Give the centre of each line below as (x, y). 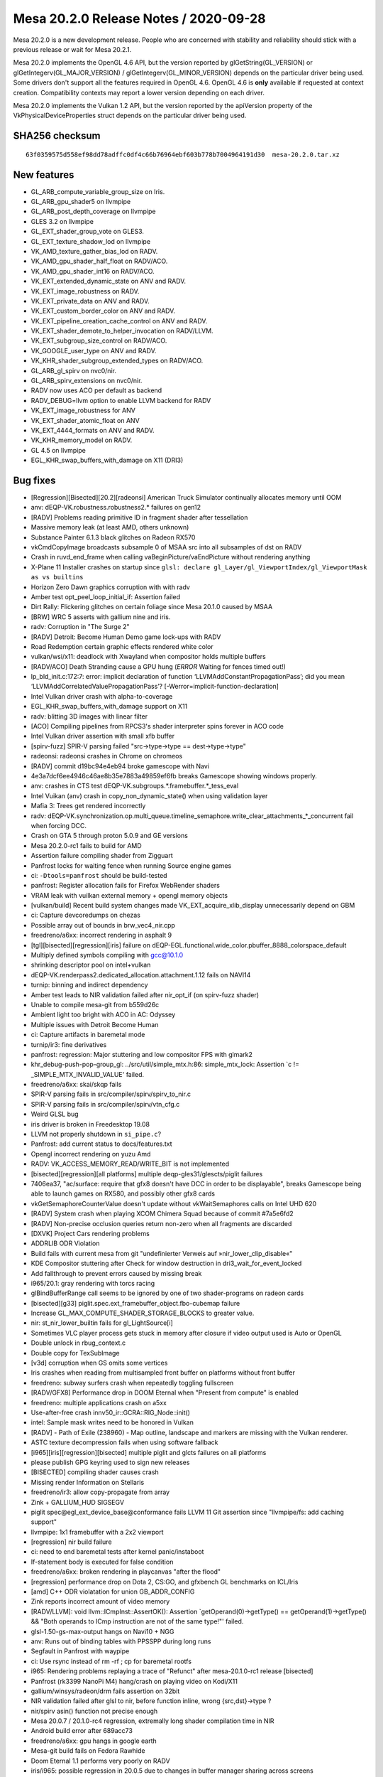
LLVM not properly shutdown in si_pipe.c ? (96, 1134)
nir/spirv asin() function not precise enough (94, 1711)
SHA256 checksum (57, 136)
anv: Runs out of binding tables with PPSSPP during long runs (121, 1641)
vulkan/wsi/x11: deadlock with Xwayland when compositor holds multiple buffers (148, 657)
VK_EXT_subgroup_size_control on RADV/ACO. (99, 340)
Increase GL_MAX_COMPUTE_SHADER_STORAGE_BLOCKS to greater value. (143, 1313)
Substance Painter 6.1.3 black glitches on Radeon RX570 (113, 537)
